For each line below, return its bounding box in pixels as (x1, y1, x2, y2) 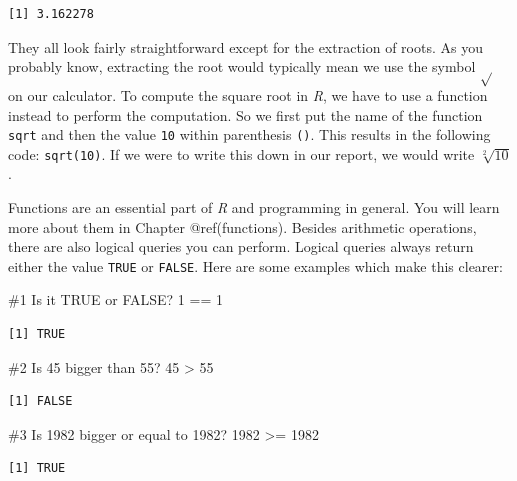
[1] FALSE (8, 394, 73, 409)
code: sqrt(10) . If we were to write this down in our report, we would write (8, 143, 475, 164)
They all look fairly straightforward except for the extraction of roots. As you (8, 36, 483, 57)
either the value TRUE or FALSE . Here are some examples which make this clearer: (8, 255, 503, 276)
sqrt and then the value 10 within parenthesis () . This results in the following (8, 124, 491, 145)
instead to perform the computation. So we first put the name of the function (8, 104, 483, 125)
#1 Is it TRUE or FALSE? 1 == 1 (8, 289, 223, 310)
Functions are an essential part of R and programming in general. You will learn (8, 197, 500, 218)
